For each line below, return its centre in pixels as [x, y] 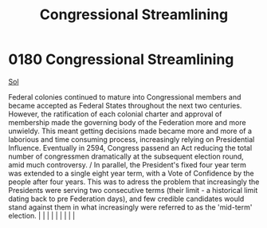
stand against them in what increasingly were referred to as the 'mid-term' [130, 207]
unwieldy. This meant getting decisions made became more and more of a [130, 131]
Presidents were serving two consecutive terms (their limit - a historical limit [133, 190]
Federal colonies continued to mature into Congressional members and [125, 96]
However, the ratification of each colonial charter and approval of [115, 114]
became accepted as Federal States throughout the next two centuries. [125, 105]
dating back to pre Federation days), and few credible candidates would [126, 199]
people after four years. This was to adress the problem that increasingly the [134, 182]
